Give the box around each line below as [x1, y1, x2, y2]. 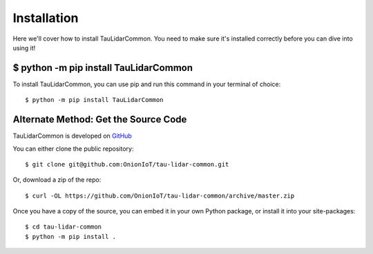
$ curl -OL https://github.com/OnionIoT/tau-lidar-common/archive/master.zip [25, 191, 295, 200]
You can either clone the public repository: [12, 145, 134, 153]
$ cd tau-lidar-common [25, 223, 102, 231]
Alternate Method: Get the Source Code [12, 114, 187, 125]
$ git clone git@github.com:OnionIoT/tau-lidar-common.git [25, 160, 229, 168]
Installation [12, 10, 79, 25]
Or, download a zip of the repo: [12, 176, 102, 184]
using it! [12, 43, 36, 52]
